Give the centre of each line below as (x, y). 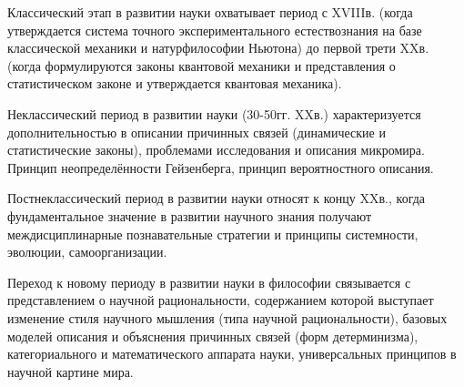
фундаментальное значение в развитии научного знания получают (190, 215)
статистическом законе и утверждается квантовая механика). (175, 83)
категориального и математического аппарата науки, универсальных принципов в (232, 354)
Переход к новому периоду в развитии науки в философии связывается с (209, 282)
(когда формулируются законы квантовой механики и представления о (202, 65)
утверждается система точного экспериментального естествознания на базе (215, 30)
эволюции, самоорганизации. (87, 252)
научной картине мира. (71, 371)
